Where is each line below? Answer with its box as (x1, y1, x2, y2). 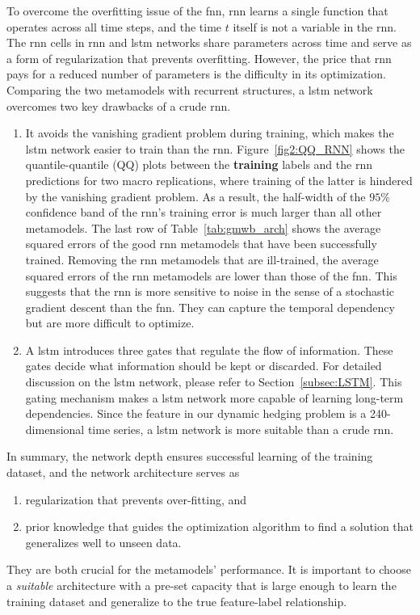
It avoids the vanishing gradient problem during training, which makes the (25, 124, 394, 141)
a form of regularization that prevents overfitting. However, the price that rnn (6, 49, 392, 66)
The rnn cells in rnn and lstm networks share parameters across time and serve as (6, 34, 412, 51)
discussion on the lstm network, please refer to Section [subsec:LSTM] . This (25, 373, 402, 390)
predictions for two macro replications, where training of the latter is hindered (25, 171, 413, 188)
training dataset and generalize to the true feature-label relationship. (6, 592, 347, 609)
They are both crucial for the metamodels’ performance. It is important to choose (6, 561, 411, 578)
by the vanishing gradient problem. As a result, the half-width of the (25, 187, 366, 204)
